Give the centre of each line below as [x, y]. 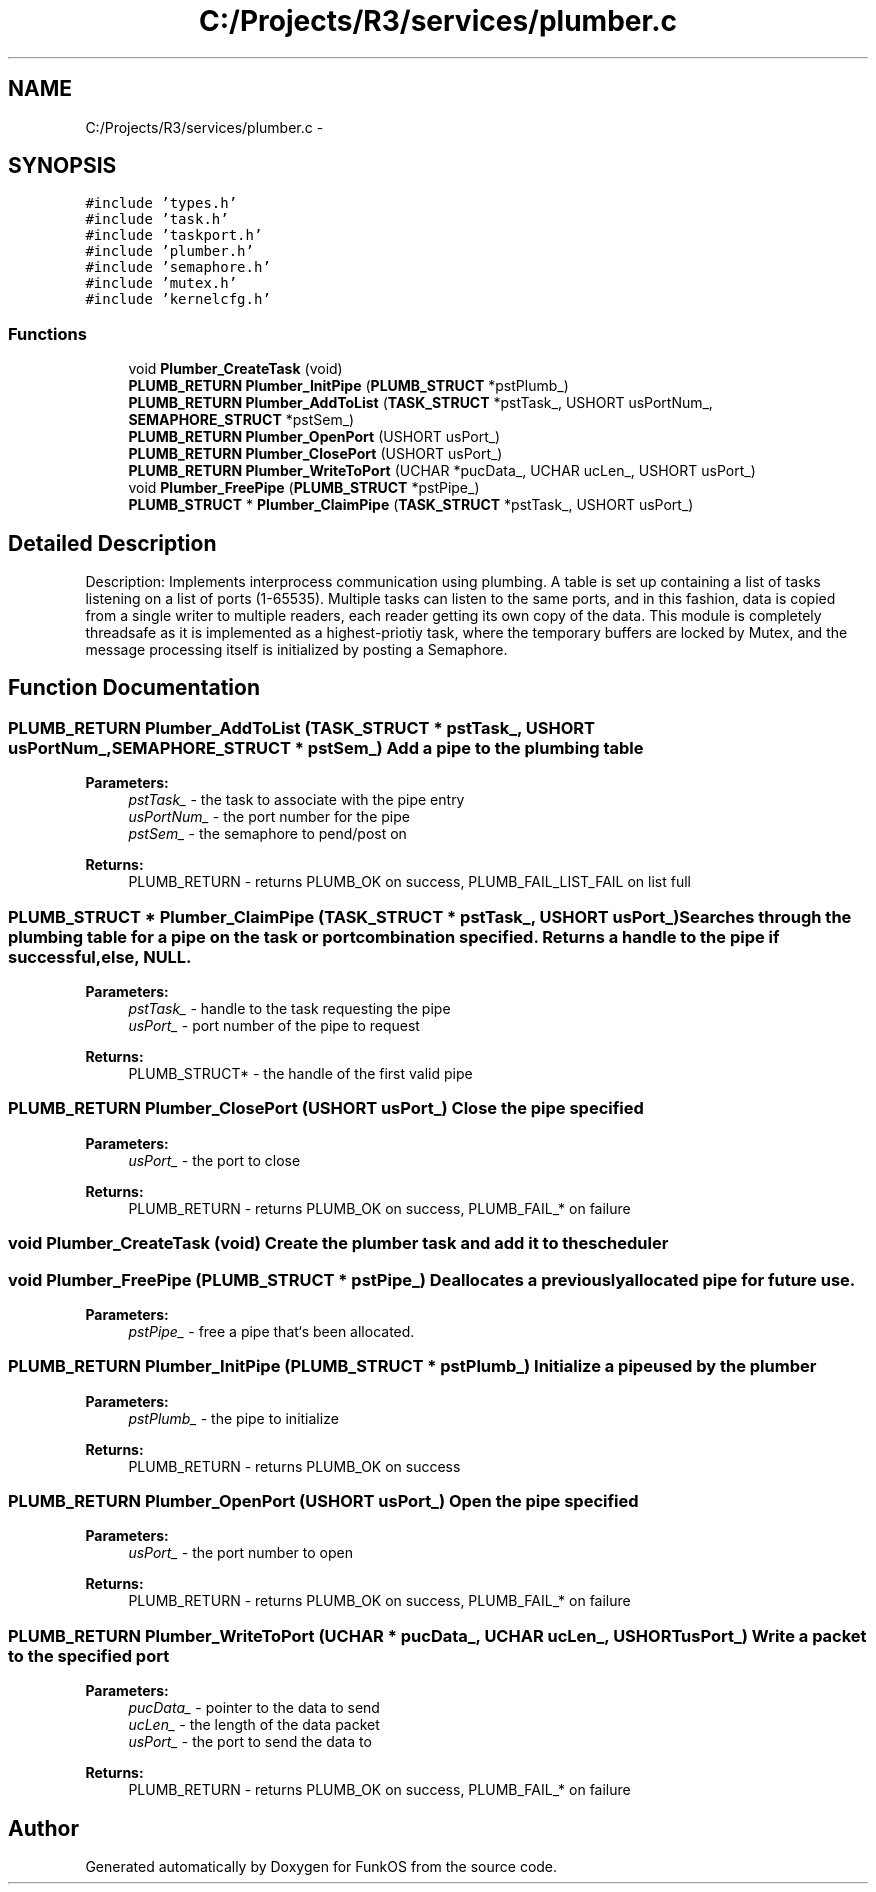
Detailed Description [112, 543]
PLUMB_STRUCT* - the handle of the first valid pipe [300, 1073]
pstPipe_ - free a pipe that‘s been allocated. [271, 1331]
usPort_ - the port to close [214, 1160]
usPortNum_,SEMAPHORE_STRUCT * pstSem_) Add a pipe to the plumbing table [326, 747]
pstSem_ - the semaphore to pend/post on [267, 834]
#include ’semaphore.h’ [178, 267]
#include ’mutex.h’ [161, 283]
